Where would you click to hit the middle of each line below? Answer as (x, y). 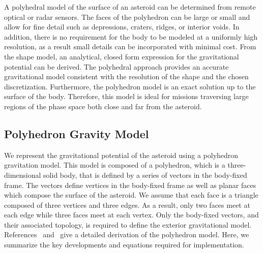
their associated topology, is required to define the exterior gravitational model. (128, 224)
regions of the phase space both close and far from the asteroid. (103, 106)
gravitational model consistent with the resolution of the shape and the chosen (126, 76)
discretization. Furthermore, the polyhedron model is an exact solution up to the (130, 86)
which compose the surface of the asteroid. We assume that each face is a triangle (131, 195)
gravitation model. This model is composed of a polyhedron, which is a (115, 165)
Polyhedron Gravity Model (77, 133)
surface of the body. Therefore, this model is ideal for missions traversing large (126, 96)
